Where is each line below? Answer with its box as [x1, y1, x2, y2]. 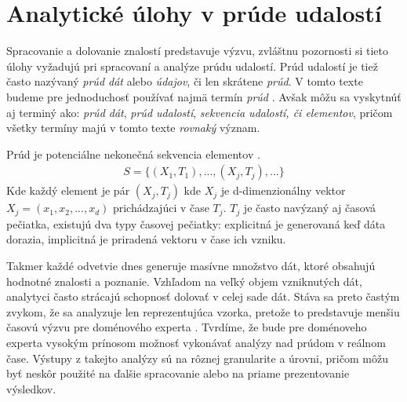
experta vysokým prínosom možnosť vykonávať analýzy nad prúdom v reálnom [6, 334, 386, 350]
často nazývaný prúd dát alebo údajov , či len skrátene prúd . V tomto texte [6, 73, 363, 90]
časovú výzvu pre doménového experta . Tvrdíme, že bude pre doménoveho [6, 319, 367, 335]
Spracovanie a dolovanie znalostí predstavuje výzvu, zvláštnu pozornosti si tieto [6, 42, 389, 59]
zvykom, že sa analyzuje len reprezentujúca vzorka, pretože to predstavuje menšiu [6, 303, 400, 320]
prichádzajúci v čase [112, 199, 209, 216]
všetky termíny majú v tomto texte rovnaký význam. [6, 119, 260, 136]
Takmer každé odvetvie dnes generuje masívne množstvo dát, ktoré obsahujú [6, 257, 376, 273]
